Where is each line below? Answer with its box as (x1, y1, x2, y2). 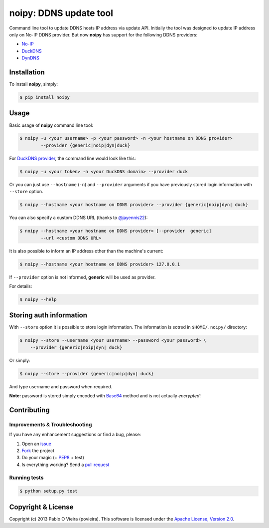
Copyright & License (9, 503, 74, 511)
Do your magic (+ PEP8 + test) (21, 455, 85, 461)
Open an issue (21, 441, 52, 447)
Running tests (9, 474, 44, 481)
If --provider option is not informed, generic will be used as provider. (9, 274, 156, 280)
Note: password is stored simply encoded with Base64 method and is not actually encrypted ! (9, 393, 201, 399)
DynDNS (21, 55, 39, 61)
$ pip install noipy (19, 95, 70, 100)
